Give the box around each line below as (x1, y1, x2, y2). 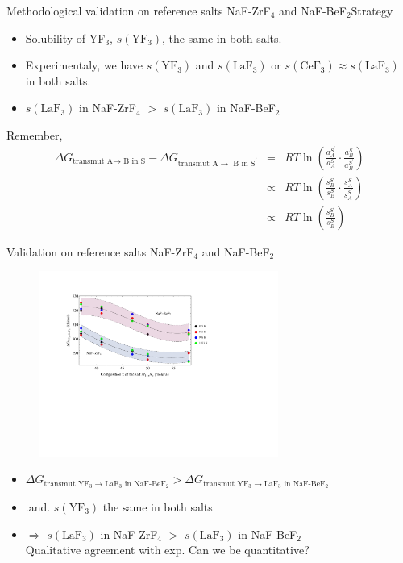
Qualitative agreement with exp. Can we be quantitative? (25, 541, 310, 558)
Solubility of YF (25, 29, 106, 46)
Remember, (6, 126, 63, 143)
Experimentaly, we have (25, 56, 143, 73)
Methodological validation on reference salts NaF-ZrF (6, 2, 271, 19)
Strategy (351, 2, 393, 19)
